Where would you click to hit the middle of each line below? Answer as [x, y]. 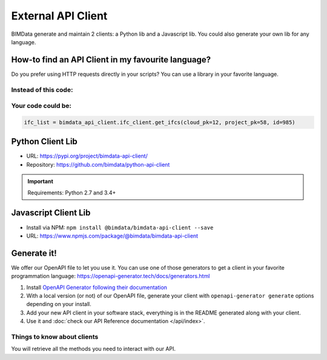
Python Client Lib [45, 142]
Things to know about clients [55, 336]
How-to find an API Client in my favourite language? [111, 60]
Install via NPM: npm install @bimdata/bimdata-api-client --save [120, 227]
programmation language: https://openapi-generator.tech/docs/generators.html [111, 276]
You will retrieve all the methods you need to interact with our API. [93, 349]
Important [41, 181]
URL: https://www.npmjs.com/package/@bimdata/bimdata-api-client [112, 236]
